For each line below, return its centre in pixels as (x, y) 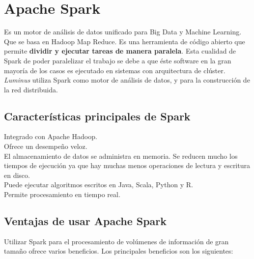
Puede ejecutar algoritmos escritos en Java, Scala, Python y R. (99, 185)
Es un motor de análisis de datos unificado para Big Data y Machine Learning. (123, 32)
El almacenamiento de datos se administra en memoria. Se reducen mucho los (121, 156)
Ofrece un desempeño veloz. (46, 146)
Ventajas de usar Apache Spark (85, 221)
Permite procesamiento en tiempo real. (62, 194)
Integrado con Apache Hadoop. (51, 136)
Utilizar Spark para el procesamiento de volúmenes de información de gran (116, 241)
